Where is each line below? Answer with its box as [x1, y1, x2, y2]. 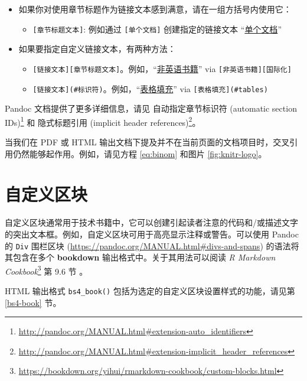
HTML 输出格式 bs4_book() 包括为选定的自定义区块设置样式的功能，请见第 [5, 285, 295, 297]
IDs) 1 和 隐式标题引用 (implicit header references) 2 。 [5, 114, 201, 128]
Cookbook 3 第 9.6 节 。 [5, 263, 88, 277]
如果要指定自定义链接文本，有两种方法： [18, 43, 176, 55]
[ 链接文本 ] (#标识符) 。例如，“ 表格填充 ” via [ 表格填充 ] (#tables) [32, 82, 268, 95]
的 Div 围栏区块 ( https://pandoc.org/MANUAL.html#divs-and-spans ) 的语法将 [5, 239, 299, 252]
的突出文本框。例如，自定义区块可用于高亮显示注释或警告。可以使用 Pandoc [5, 227, 299, 240]
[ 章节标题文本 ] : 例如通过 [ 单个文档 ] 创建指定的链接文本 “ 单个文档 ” [32, 22, 282, 35]
